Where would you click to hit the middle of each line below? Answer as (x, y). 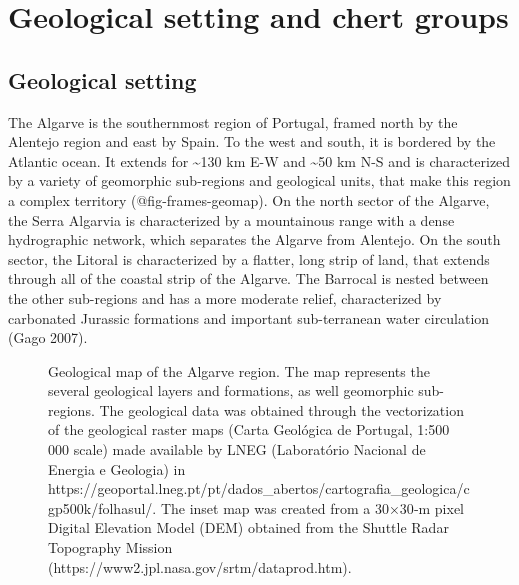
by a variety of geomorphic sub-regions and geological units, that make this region (259, 180)
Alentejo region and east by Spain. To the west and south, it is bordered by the (252, 141)
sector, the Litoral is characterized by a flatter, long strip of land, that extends (249, 258)
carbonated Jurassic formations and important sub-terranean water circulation (249, 317)
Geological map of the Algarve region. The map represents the (239, 370)
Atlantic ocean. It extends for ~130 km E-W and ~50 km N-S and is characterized (259, 160)
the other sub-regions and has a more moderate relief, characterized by (225, 297)
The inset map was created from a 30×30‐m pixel (312, 507)
